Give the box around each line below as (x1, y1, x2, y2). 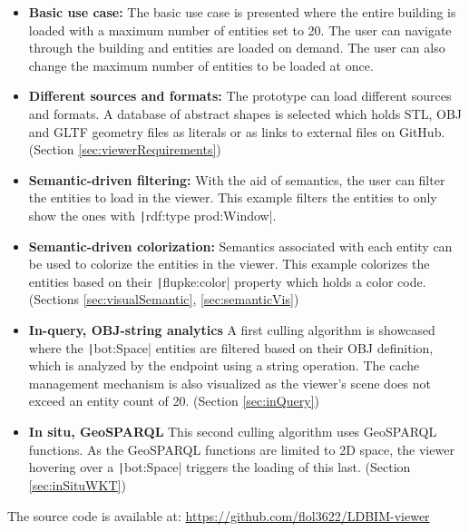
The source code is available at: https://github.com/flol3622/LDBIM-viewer (7, 506, 430, 525)
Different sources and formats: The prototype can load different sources (28, 86, 452, 105)
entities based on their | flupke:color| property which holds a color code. (28, 271, 426, 291)
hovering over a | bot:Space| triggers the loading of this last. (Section (28, 458, 411, 477)
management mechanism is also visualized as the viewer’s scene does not (28, 373, 431, 392)
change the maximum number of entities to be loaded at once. (28, 55, 374, 74)
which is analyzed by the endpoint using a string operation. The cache (28, 356, 420, 375)
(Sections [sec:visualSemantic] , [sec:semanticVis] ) (28, 290, 299, 309)
